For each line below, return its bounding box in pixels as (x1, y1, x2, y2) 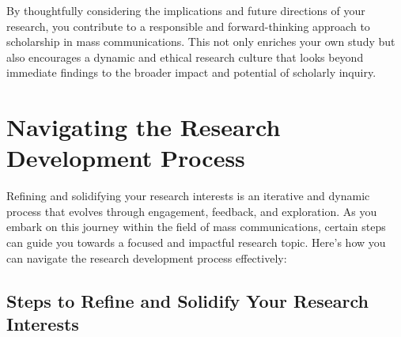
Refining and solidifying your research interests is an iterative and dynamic (6, 187, 370, 204)
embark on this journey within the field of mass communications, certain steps (6, 218, 386, 235)
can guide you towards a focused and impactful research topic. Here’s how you (6, 234, 386, 251)
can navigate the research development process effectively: (6, 249, 287, 266)
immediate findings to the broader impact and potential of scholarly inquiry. (6, 64, 376, 81)
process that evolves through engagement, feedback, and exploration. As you (6, 203, 377, 219)
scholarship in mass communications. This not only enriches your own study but (6, 33, 395, 50)
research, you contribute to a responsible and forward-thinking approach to (6, 17, 370, 34)
